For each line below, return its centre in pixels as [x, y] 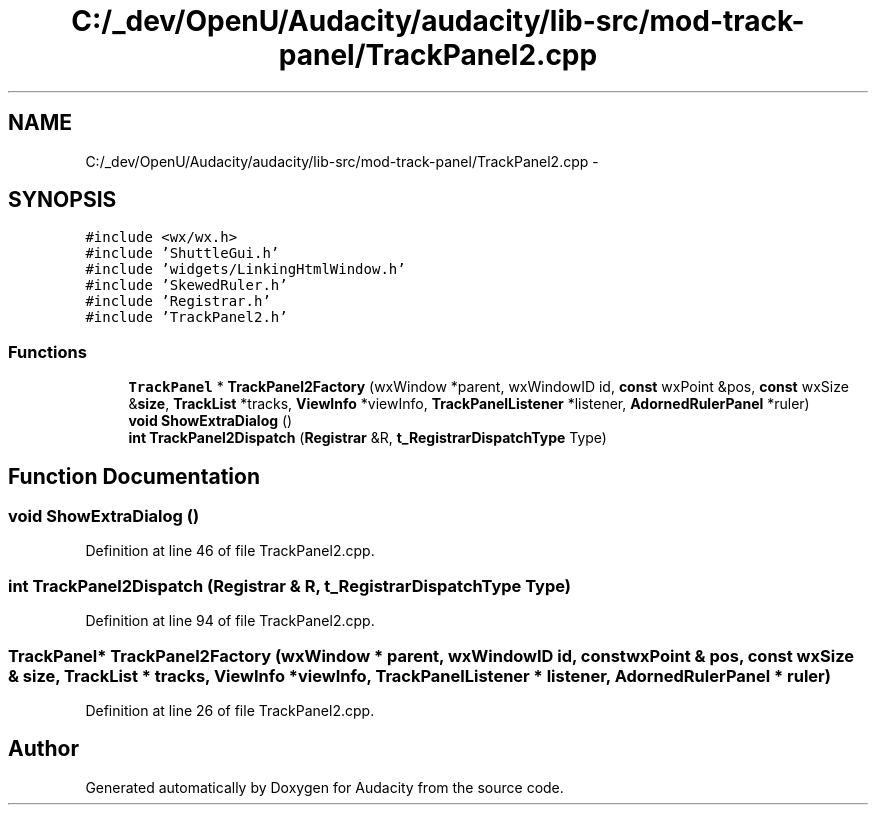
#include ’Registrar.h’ [178, 301]
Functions [47, 351]
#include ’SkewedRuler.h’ [186, 285]
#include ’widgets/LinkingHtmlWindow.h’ [245, 269]
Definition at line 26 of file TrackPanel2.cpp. [230, 710]
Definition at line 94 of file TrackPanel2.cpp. [230, 621]
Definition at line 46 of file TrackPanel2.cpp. [230, 551]
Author [43, 749]
